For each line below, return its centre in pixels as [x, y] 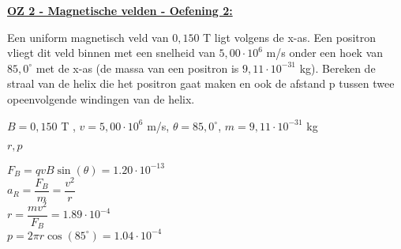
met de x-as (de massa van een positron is [137, 68]
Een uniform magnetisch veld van [88, 37]
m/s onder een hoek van [325, 53]
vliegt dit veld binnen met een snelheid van [111, 53]
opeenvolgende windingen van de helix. [101, 98]
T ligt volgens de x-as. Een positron [290, 37]
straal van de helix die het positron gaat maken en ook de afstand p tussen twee [201, 83]
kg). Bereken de [337, 68]
